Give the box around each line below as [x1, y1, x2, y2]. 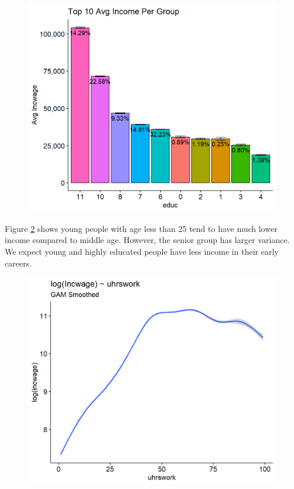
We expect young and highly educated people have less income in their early [5, 245, 279, 257]
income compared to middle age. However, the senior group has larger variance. [5, 234, 290, 246]
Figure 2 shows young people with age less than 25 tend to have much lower [5, 222, 278, 234]
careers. [5, 257, 32, 269]
